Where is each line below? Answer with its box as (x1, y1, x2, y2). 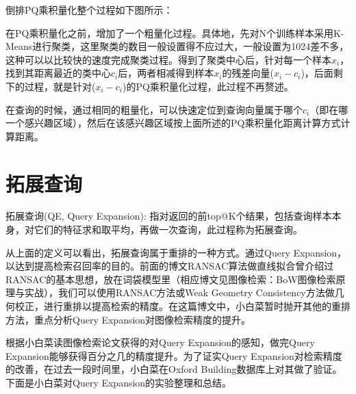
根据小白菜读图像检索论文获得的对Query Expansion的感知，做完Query (5, 335, 315, 350)
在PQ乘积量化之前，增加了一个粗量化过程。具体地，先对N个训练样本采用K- (5, 25, 344, 40)
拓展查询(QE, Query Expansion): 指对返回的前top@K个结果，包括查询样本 (5, 209, 332, 223)
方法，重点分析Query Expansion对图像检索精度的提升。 (5, 312, 251, 326)
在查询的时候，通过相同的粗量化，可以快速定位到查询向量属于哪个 (5, 102, 303, 116)
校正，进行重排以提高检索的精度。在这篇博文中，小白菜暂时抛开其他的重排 (14, 299, 351, 313)
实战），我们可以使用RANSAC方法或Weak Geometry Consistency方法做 (24, 285, 335, 300)
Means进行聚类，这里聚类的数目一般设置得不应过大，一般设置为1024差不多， (5, 39, 349, 53)
